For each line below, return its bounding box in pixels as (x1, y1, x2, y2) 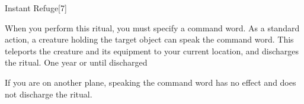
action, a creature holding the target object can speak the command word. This (5, 33, 294, 45)
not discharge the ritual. (5, 87, 92, 100)
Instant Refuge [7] (5, 2, 67, 14)
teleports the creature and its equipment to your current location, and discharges (5, 44, 299, 57)
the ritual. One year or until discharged (5, 56, 148, 69)
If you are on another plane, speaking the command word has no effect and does (5, 76, 296, 88)
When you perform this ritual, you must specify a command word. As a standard (5, 21, 300, 34)
